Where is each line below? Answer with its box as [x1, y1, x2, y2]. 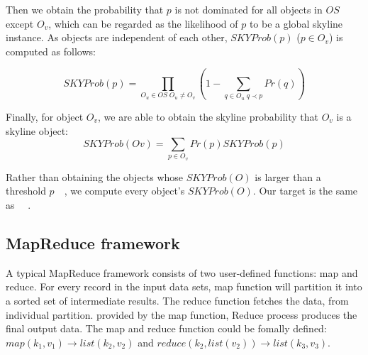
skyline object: [6, 123, 68, 138]
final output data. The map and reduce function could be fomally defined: [6, 321, 327, 336]
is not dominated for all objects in [174, 2, 323, 16]
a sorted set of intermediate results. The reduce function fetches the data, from [6, 293, 349, 307]
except [6, 16, 34, 31]
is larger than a [255, 169, 321, 184]
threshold [6, 183, 46, 198]
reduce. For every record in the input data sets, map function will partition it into [6, 279, 362, 294]
